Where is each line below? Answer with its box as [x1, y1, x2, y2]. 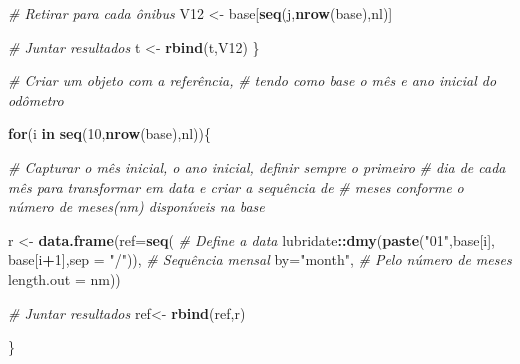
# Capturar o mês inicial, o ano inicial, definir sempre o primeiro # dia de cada [8, 156, 506, 177]
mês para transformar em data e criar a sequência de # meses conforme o [8, 176, 464, 197]
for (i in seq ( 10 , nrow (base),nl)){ [8, 123, 211, 144]
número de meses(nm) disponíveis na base [8, 196, 265, 217]
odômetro [8, 89, 64, 110]
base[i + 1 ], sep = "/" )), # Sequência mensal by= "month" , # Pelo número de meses [8, 249, 512, 270]
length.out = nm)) [8, 268, 121, 289]
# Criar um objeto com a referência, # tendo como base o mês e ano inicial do [8, 70, 497, 91]
